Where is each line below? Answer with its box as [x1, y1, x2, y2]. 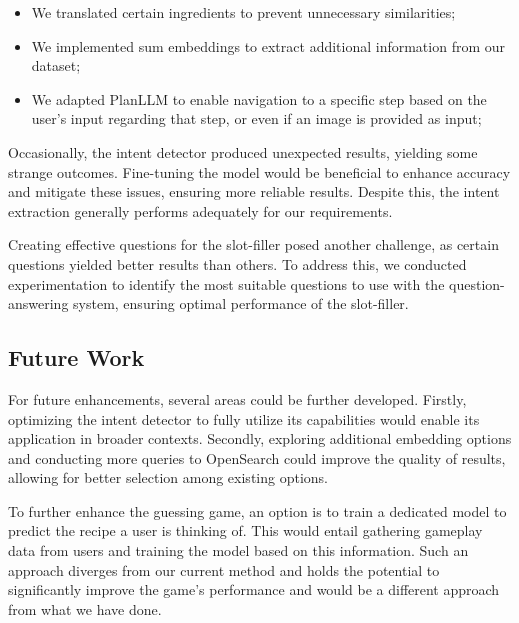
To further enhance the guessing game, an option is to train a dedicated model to [8, 500, 507, 521]
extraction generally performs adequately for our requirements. [8, 200, 393, 221]
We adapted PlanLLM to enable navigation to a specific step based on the [31, 88, 487, 109]
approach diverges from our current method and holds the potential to [8, 559, 440, 580]
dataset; [31, 55, 81, 76]
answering [8, 293, 69, 314]
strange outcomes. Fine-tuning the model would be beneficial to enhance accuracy [8, 161, 511, 182]
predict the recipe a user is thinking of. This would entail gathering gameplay [8, 520, 483, 541]
